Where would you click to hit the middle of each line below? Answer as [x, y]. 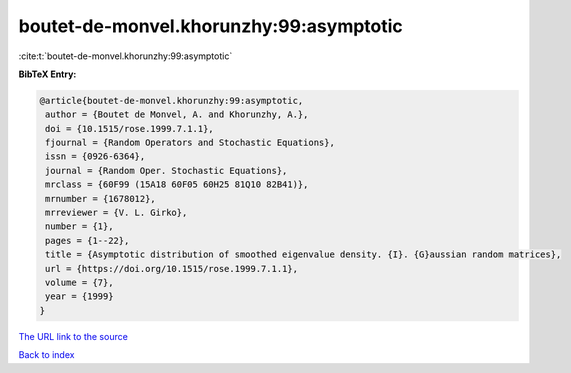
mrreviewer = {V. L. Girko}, [116, 213]
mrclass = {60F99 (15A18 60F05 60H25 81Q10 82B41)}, [177, 184]
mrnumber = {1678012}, [101, 198]
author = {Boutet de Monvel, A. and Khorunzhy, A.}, [177, 114]
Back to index [46, 355]
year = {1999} [79, 296]
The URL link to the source [73, 336]
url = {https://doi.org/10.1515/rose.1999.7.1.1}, [172, 268]
